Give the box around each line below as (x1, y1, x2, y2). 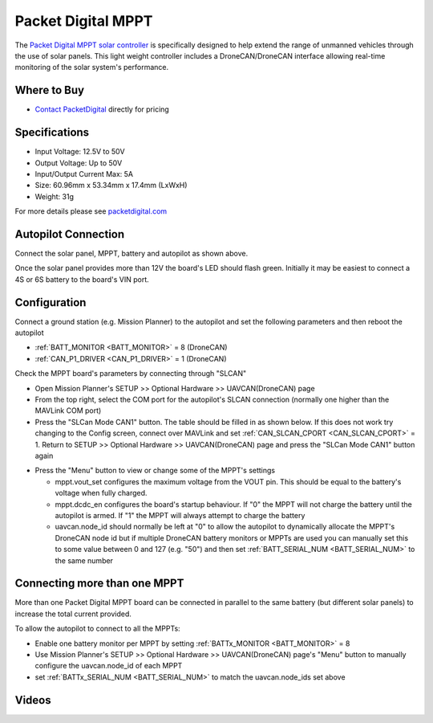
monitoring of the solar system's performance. (14, 63, 168, 72)
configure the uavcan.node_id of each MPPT (34, 661, 183, 671)
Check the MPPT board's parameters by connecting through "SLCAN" (14, 369, 247, 378)
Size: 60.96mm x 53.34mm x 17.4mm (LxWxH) (34, 181, 188, 190)
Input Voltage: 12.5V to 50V (34, 147, 125, 157)
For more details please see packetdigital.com (14, 206, 168, 216)
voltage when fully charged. (55, 488, 148, 498)
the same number (55, 555, 114, 566)
